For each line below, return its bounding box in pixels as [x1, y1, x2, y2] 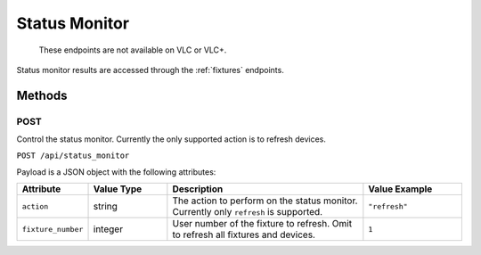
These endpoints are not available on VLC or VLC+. [38, 45, 227, 55]
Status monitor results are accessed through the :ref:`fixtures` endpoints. [16, 64, 284, 75]
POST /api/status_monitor [16, 151, 130, 160]
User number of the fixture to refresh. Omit [172, 218, 352, 230]
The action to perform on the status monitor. [172, 194, 358, 207]
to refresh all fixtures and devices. [172, 228, 316, 241]
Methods [16, 87, 68, 103]
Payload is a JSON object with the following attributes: [16, 166, 216, 177]
